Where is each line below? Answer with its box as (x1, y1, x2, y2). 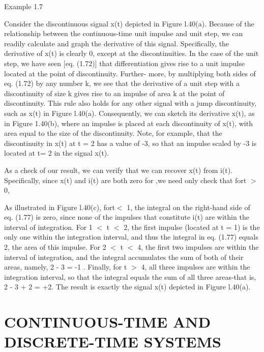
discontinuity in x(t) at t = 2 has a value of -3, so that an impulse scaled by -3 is (4, 137, 257, 148)
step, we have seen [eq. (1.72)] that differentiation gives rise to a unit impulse (4, 57, 245, 68)
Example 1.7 (4, 1, 43, 11)
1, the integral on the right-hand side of (127, 201, 250, 212)
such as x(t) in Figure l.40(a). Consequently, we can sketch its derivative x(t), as (4, 107, 255, 118)
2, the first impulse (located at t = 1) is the (124, 221, 260, 232)
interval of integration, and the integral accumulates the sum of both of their (4, 251, 244, 262)
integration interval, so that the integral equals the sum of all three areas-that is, (4, 271, 256, 282)
